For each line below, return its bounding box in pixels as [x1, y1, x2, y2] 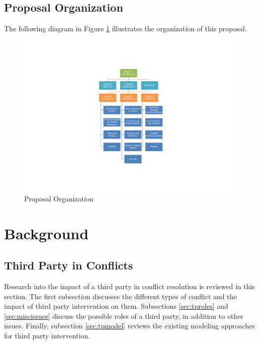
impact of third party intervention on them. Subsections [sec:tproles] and [4, 301, 228, 311]
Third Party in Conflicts [4, 257, 133, 273]
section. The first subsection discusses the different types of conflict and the [4, 291, 237, 301]
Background [4, 223, 89, 243]
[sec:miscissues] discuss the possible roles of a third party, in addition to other [4, 310, 243, 321]
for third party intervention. [4, 330, 90, 340]
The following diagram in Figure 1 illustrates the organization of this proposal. [4, 23, 247, 34]
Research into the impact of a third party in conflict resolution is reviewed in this [4, 281, 255, 291]
